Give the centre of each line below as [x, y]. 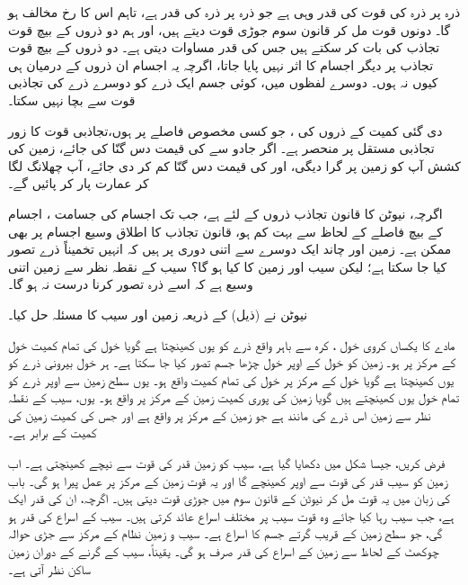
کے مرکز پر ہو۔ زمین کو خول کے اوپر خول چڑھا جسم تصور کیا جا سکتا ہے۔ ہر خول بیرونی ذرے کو [232, 362]
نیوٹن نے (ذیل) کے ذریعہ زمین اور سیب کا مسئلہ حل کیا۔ [158, 314]
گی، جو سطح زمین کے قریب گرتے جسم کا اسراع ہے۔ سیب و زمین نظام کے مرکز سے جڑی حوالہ [225, 533]
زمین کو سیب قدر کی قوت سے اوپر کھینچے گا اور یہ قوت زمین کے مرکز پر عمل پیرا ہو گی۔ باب [228, 480]
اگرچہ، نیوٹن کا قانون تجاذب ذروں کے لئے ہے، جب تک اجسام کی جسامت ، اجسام [225, 213]
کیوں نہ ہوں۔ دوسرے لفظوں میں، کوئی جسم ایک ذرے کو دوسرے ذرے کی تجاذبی [223, 82]
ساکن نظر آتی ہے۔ [50, 568]
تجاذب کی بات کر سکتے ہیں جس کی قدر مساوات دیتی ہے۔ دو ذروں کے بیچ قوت [224, 47]
